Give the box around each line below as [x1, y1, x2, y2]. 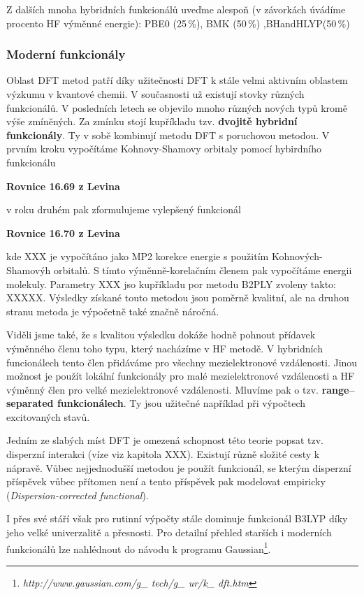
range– [321, 382, 355, 396]
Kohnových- [271, 249, 323, 264]
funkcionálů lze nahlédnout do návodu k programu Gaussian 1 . [6, 539, 271, 556]
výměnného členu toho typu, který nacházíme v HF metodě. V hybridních [6, 340, 323, 355]
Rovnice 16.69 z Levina [6, 178, 120, 193]
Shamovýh [6, 262, 51, 277]
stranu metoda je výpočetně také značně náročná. [6, 303, 219, 318]
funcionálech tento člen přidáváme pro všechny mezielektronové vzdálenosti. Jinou [6, 354, 358, 369]
